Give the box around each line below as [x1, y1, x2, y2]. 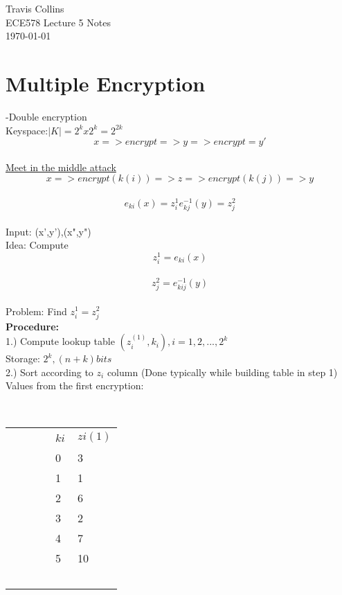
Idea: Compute [6, 238, 69, 252]
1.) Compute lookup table [6, 334, 115, 348]
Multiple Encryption [6, 69, 206, 97]
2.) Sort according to [6, 364, 93, 379]
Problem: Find [6, 303, 67, 318]
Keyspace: [6, 123, 48, 137]
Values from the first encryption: [6, 378, 144, 393]
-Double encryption [6, 109, 87, 123]
